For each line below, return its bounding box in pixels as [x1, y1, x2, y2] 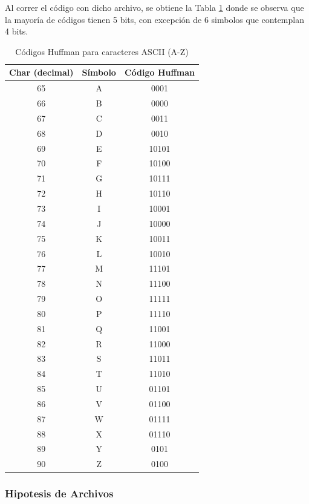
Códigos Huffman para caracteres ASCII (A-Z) [15, 45, 189, 57]
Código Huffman [124, 66, 195, 79]
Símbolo [82, 66, 116, 79]
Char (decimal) [9, 66, 74, 79]
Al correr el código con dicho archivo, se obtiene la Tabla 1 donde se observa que [5, 1, 304, 13]
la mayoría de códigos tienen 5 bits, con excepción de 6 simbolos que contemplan [5, 13, 304, 25]
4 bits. [5, 25, 28, 38]
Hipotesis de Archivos [5, 486, 114, 501]
